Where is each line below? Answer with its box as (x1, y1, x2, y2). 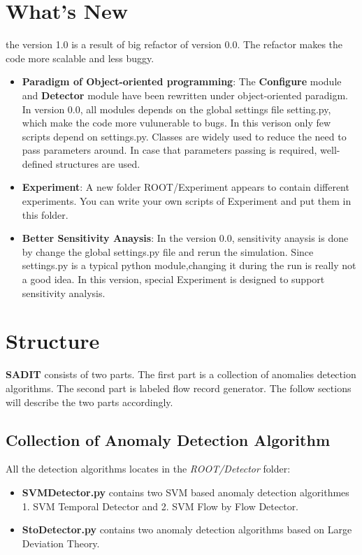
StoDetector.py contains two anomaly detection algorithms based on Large (22, 522, 352, 537)
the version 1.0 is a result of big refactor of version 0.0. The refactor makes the (6, 37, 343, 52)
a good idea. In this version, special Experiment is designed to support (22, 272, 325, 287)
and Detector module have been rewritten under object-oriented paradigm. (22, 87, 348, 102)
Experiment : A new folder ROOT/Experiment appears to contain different (22, 180, 349, 194)
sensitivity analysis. (22, 285, 106, 300)
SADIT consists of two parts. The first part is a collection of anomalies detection (6, 367, 356, 382)
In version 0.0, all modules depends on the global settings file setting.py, (22, 101, 331, 116)
